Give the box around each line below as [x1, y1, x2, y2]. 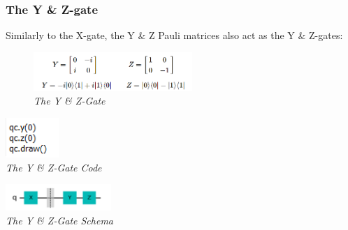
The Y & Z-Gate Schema [6, 213, 113, 227]
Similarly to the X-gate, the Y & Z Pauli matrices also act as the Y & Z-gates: [6, 28, 343, 43]
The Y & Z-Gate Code [6, 160, 102, 174]
